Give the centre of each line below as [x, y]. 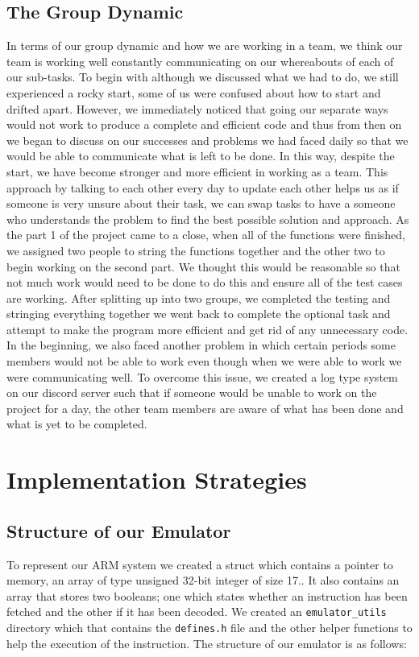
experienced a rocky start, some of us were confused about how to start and [194, 92]
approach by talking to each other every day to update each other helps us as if [203, 187]
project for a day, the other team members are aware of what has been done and [205, 408]
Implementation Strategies [157, 479]
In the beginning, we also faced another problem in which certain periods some [201, 345]
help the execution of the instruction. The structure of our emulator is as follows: [207, 643]
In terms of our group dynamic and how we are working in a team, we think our [205, 45]
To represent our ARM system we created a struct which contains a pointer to [200, 564]
